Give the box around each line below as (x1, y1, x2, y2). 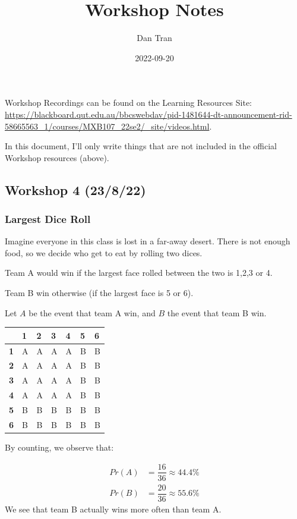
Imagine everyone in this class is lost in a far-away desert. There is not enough (5, 235, 290, 247)
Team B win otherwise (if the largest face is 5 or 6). (5, 287, 194, 299)
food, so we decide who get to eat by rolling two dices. (5, 246, 203, 259)
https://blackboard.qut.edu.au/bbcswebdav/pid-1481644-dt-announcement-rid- (5, 108, 292, 120)
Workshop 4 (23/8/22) (5, 180, 146, 199)
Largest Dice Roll (5, 211, 91, 226)
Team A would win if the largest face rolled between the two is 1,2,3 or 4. (5, 266, 273, 279)
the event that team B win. (167, 306, 267, 319)
